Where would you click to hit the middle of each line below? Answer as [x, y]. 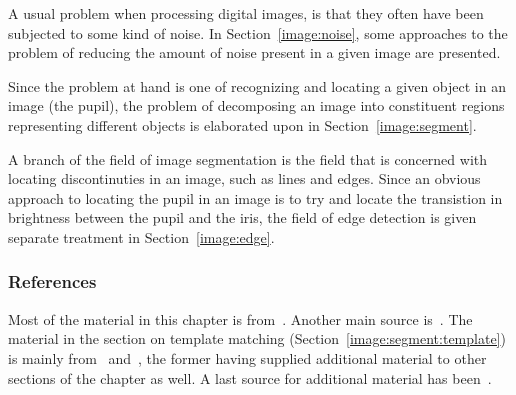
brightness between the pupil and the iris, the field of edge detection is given [242, 217]
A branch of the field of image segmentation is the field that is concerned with [248, 158]
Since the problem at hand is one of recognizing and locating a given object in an [257, 85]
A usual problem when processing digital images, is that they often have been [246, 13]
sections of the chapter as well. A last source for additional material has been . [250, 377]
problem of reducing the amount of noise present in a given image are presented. [254, 52]
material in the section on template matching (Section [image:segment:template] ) [257, 338]
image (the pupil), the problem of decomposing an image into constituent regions [256, 105]
